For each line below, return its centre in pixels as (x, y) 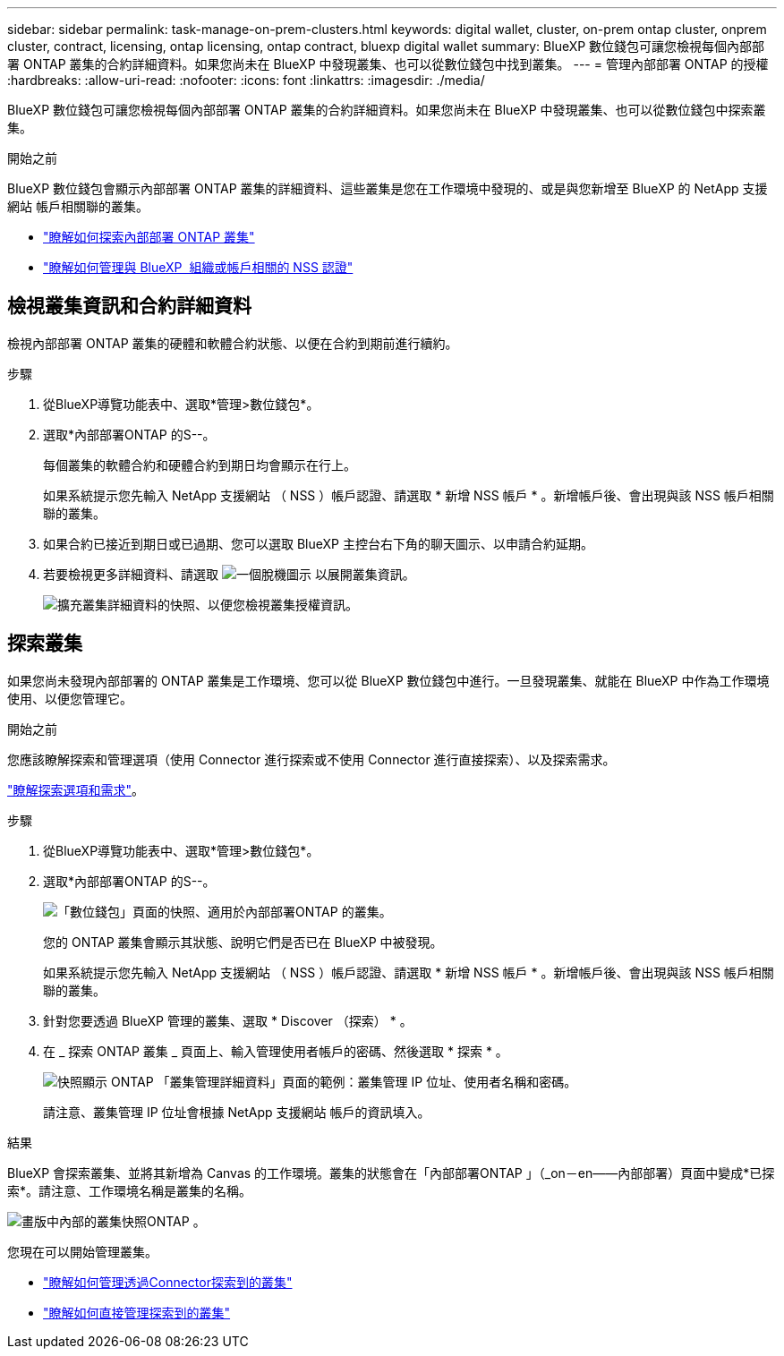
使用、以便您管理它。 (70, 698)
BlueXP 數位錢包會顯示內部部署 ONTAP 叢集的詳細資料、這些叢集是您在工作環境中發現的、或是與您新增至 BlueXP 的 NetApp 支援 (388, 188)
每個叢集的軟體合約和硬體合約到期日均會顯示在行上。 (200, 465)
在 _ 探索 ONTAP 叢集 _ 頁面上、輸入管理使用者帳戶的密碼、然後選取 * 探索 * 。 (276, 1051)
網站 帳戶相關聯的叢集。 (78, 206)
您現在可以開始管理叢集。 (82, 1251)
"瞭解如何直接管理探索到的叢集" (137, 1312)
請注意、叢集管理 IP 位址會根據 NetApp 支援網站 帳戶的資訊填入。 (237, 1112)
